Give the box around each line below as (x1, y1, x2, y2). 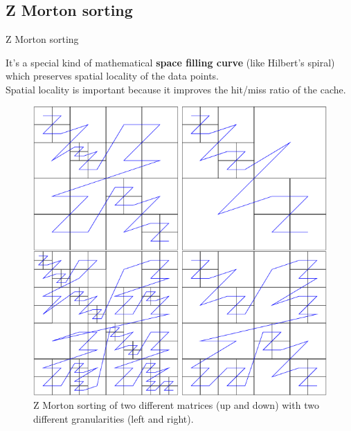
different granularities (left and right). (33, 412, 194, 426)
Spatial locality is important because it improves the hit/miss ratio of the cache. (6, 82, 346, 96)
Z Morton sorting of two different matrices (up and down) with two (33, 398, 319, 412)
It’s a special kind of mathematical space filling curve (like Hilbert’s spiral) (6, 55, 335, 69)
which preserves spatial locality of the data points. (6, 68, 219, 83)
